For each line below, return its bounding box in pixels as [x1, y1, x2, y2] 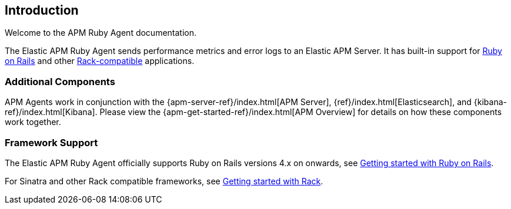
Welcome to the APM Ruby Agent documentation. [5, 28, 197, 38]
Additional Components [5, 75, 115, 87]
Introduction [5, 3, 79, 18]
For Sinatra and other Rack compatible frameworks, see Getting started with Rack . [5, 176, 323, 186]
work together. [5, 117, 61, 127]
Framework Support [5, 136, 98, 149]
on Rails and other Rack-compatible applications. [5, 56, 195, 66]
